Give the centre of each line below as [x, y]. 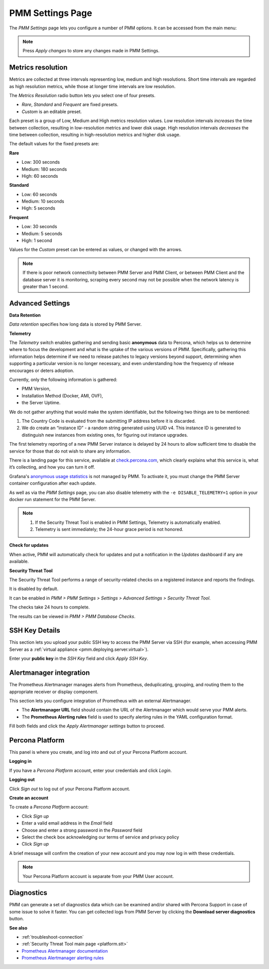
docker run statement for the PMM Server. [53, 499]
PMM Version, [36, 389]
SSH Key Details [35, 631]
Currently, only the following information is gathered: [63, 380]
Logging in [20, 761]
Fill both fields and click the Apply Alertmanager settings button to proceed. [87, 726]
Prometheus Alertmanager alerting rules [63, 958]
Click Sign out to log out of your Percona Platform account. [70, 789]
